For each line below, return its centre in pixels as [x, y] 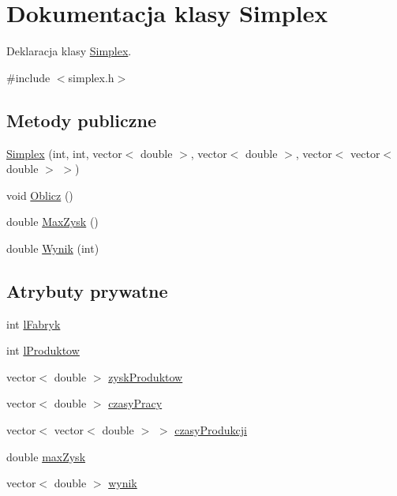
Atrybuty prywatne [87, 290]
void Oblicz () [40, 195]
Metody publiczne [81, 120]
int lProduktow [43, 350]
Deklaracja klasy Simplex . [69, 51]
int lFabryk [34, 323]
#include [28, 77]
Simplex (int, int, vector [64, 153]
